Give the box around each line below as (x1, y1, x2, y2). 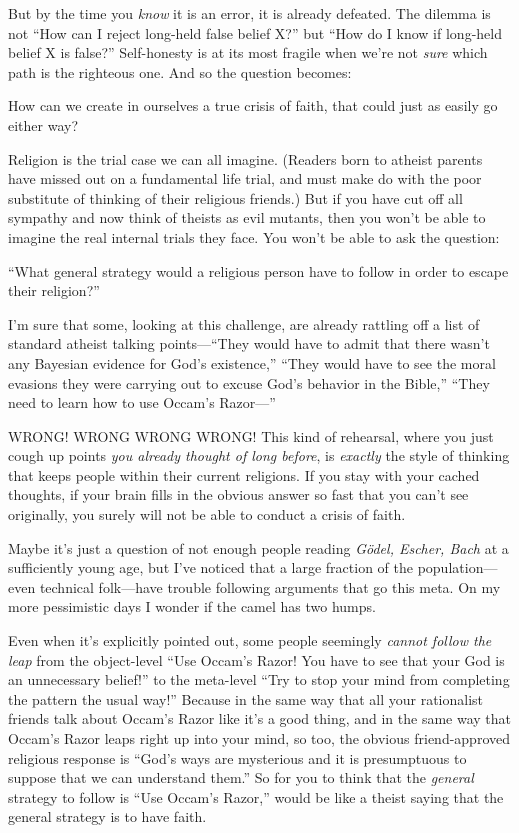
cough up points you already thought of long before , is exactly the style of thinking (8, 445, 510, 466)
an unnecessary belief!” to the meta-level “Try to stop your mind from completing (8, 669, 510, 690)
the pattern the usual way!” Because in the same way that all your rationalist (8, 688, 484, 709)
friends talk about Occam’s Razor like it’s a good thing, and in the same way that (8, 708, 512, 729)
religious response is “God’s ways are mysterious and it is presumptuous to (8, 747, 467, 768)
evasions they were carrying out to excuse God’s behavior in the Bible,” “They (8, 372, 490, 393)
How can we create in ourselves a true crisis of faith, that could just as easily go (8, 95, 498, 116)
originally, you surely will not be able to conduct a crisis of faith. (8, 504, 406, 525)
